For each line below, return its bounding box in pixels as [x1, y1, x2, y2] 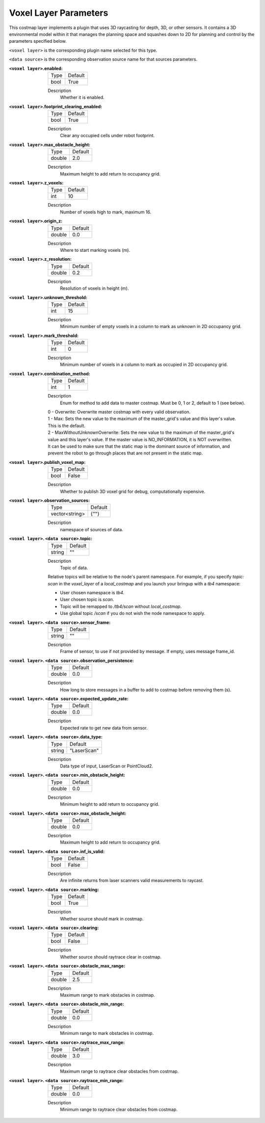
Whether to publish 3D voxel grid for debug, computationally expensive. [60, 488, 206, 494]
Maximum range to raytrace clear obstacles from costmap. [60, 1068, 179, 1074]
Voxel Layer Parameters [9, 7, 108, 18]
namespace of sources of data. [60, 526, 124, 532]
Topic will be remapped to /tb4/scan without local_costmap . [60, 603, 182, 609]
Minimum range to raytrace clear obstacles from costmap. [60, 1107, 178, 1113]
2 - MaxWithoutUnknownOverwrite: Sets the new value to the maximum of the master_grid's [48, 429, 235, 435]
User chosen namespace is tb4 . [60, 590, 125, 596]
